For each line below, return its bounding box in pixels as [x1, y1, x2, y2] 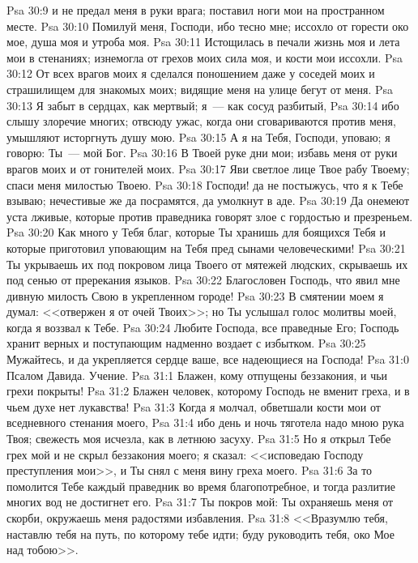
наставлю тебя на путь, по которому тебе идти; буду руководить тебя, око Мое [6, 525, 395, 542]
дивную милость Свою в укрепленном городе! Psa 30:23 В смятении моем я [6, 287, 384, 304]
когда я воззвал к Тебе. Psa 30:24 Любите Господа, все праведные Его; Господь [6, 318, 399, 335]
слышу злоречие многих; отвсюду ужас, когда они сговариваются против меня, [6, 113, 396, 130]
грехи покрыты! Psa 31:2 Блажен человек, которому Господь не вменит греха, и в [6, 382, 410, 399]
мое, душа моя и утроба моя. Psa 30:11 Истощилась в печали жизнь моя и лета [6, 33, 400, 50]
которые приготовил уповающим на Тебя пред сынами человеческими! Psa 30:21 [6, 239, 406, 256]
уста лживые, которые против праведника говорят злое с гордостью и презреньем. [6, 207, 413, 224]
